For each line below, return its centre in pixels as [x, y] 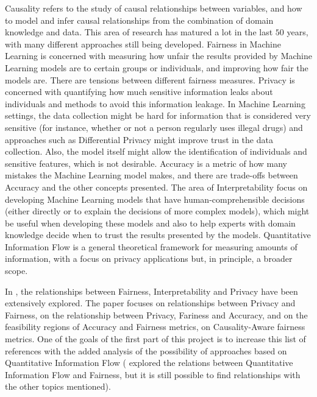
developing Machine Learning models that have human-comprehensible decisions [155, 199]
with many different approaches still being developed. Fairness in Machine [143, 44]
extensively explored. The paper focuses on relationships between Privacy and [150, 303]
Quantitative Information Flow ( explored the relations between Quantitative [149, 363]
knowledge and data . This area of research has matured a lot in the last [139, 32]
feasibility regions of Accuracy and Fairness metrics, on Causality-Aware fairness [155, 327]
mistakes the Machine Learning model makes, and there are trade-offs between [151, 175]
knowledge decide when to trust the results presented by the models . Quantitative [158, 235]
